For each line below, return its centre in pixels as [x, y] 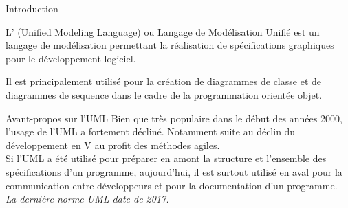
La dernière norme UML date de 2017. [87, 199]
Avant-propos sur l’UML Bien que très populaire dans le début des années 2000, [174, 118]
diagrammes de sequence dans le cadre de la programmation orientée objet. [164, 94]
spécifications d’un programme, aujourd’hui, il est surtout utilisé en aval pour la [174, 171]
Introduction [32, 8]
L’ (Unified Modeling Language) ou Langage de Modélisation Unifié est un [163, 31]
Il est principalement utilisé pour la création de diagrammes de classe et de [163, 81]
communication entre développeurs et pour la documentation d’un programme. [172, 185]
